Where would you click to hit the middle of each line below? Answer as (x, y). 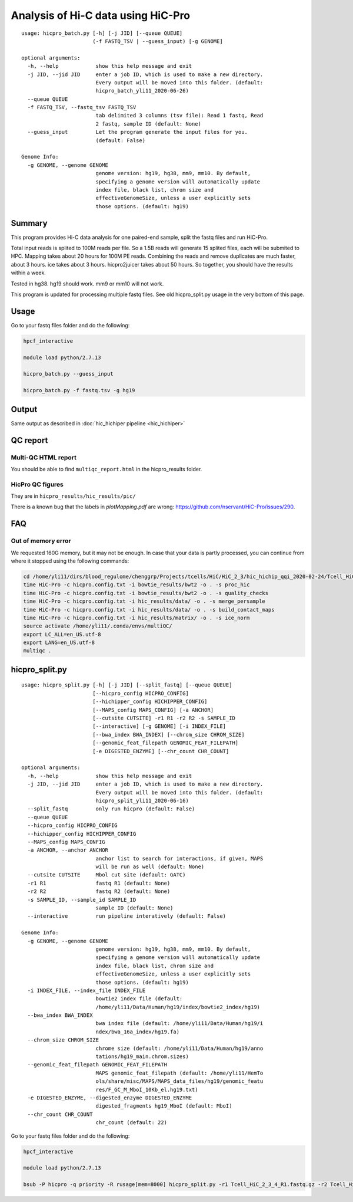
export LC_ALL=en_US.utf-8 (62, 634)
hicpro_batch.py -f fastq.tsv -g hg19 (79, 390)
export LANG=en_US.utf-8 (59, 643)
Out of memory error (41, 541)
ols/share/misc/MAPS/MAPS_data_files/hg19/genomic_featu (179, 1081)
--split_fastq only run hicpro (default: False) (111, 809)
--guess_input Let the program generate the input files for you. (138, 132)
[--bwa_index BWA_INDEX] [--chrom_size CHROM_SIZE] (168, 735)
